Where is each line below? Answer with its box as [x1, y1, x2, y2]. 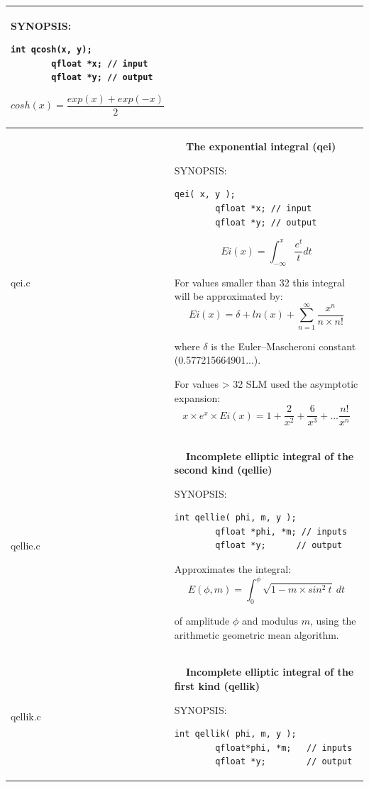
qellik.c [11, 709, 41, 724]
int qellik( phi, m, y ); [174, 729, 297, 739]
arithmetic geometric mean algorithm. [174, 627, 339, 642]
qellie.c [11, 537, 40, 552]
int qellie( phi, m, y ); [174, 513, 297, 523]
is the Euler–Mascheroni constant [211, 338, 356, 353]
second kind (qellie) [174, 462, 272, 477]
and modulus [241, 613, 298, 627]
